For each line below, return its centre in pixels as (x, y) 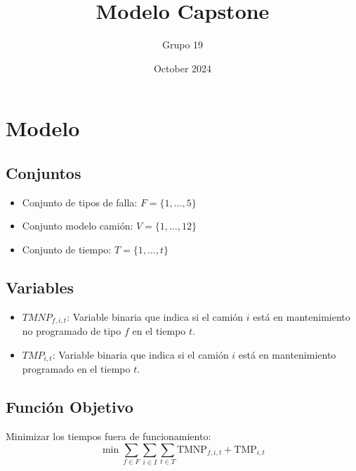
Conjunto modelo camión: (78, 226)
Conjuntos (44, 172)
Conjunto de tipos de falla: (80, 202)
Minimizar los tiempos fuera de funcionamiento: (108, 436)
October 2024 (183, 68)
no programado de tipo (72, 331)
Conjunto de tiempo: (67, 249)
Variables (40, 287)
